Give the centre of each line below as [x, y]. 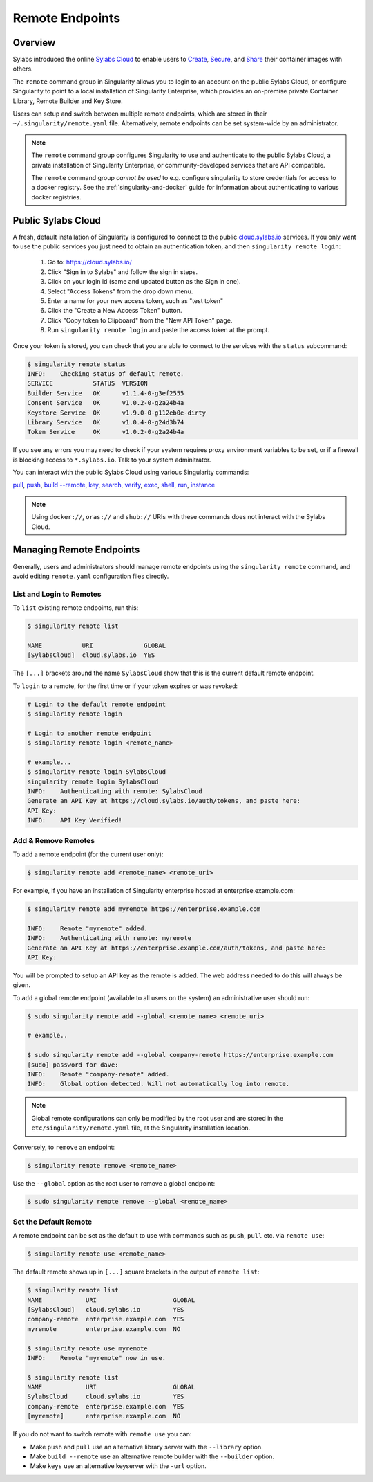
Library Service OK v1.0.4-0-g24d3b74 [106, 422]
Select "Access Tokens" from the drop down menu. [120, 291]
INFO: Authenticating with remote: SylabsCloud [115, 792]
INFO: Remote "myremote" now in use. [96, 1358]
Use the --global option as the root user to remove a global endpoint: [114, 1183]
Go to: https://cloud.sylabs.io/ [90, 262]
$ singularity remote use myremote [87, 1348]
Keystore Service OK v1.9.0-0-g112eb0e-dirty [117, 413]
